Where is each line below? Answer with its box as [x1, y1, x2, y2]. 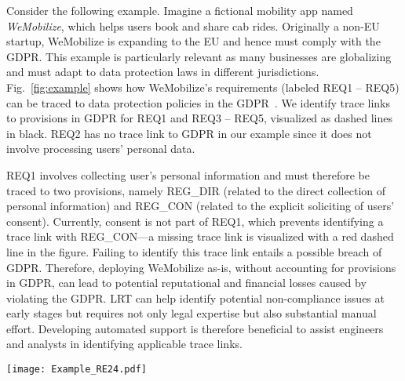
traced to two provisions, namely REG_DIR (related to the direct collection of [6, 182, 386, 198]
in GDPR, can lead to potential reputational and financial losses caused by [6, 274, 367, 291]
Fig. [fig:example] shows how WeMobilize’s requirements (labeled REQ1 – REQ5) [6, 78, 400, 95]
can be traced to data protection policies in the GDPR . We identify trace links [6, 94, 391, 111]
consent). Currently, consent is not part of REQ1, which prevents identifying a [6, 212, 384, 229]
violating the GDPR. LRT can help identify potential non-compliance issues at [6, 289, 385, 306]
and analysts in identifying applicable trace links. [6, 336, 243, 352]
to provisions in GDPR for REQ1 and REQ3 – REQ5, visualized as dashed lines [6, 110, 393, 126]
